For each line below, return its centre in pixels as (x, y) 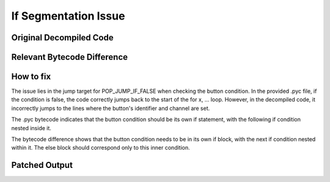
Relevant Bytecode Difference (70, 57)
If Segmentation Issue (68, 16)
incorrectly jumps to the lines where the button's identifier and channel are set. (111, 108)
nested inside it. (31, 128)
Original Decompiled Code (62, 38)
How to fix (31, 77)
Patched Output (42, 165)
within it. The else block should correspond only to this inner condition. (101, 148)
